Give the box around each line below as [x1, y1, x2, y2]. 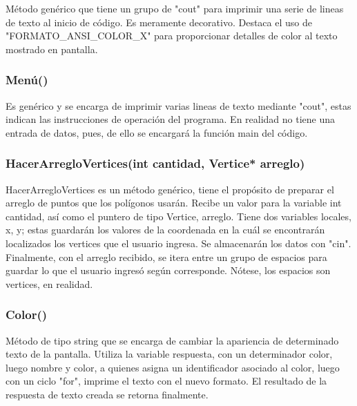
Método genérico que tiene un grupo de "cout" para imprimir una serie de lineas [6, 1, 344, 15]
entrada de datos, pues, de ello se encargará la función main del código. [6, 125, 308, 139]
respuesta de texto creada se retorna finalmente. [6, 387, 209, 401]
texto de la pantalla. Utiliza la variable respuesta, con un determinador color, [6, 347, 333, 361]
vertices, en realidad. [6, 276, 93, 291]
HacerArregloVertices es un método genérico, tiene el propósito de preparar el [6, 182, 334, 196]
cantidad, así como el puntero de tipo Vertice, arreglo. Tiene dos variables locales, [6, 209, 351, 223]
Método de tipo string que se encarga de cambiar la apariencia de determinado [6, 333, 339, 347]
